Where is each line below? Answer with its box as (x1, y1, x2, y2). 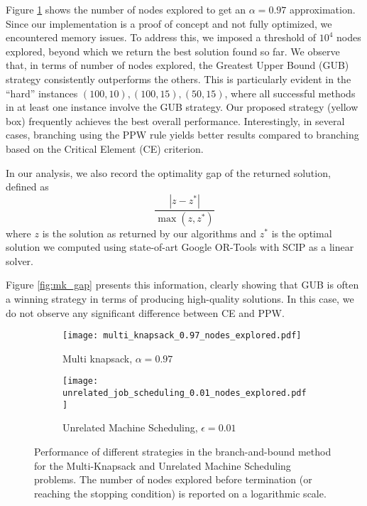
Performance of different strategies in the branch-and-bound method (34, 443, 332, 458)
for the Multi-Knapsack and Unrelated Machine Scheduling (34, 458, 291, 473)
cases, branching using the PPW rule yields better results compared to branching (6, 127, 359, 142)
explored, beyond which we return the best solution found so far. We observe (6, 43, 340, 58)
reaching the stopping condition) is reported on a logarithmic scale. (34, 485, 327, 500)
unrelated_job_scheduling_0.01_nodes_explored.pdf (62, 388, 307, 399)
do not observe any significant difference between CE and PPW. (6, 305, 285, 320)
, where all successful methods (224, 85, 356, 100)
